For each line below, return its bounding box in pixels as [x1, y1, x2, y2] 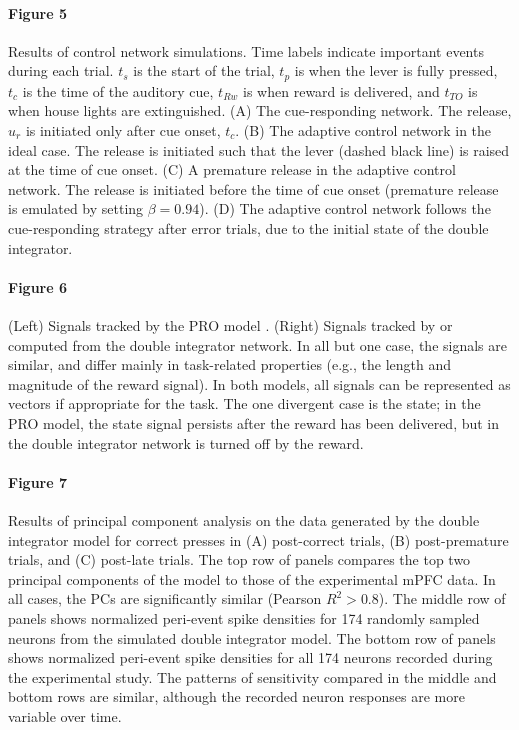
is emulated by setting [8, 198, 144, 219]
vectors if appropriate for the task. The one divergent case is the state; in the [8, 393, 481, 414]
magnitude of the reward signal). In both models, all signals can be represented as [8, 373, 511, 394]
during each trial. [8, 60, 114, 81]
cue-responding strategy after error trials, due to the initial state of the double [8, 218, 489, 238]
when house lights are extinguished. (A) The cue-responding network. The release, [8, 100, 512, 121]
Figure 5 [8, 2, 68, 23]
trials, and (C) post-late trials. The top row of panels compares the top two [8, 549, 471, 570]
